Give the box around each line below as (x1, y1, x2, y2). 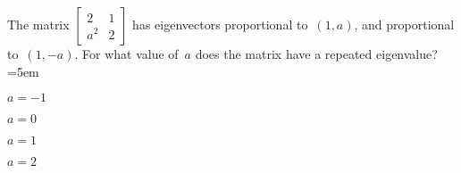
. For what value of (74, 45, 179, 62)
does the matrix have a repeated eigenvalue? (195, 45, 438, 62)
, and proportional (354, 15, 455, 33)
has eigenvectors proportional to (132, 15, 308, 33)
